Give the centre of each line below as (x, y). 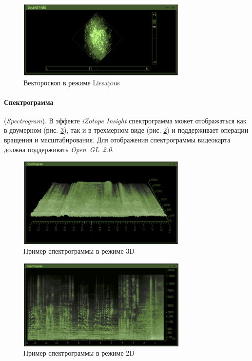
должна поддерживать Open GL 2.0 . (59, 149)
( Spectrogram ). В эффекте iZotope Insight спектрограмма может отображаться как (125, 120)
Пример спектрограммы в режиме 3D (79, 251)
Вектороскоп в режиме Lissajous (72, 83)
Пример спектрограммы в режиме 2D (79, 353)
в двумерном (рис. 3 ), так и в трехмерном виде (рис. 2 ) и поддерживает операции (126, 130)
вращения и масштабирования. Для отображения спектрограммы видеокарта (117, 139)
